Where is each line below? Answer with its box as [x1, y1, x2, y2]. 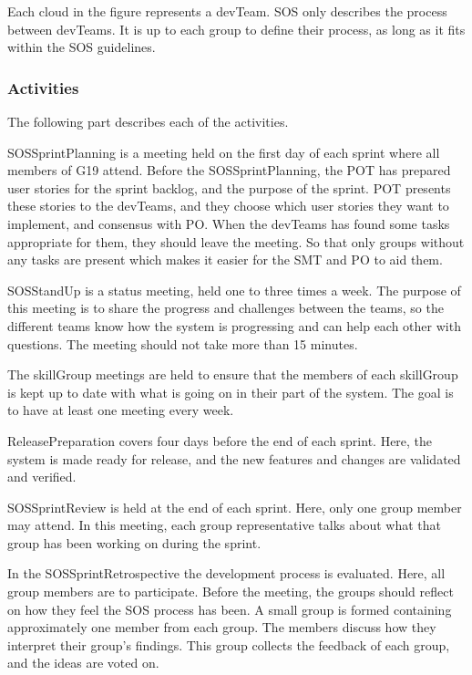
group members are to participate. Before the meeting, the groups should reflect [7, 582, 454, 601]
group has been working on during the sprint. [7, 533, 262, 552]
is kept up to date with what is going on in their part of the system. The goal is [7, 382, 454, 401]
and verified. [7, 467, 77, 486]
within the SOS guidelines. [7, 37, 156, 57]
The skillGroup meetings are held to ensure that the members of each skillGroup [7, 365, 458, 384]
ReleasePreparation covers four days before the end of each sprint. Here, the [7, 431, 433, 450]
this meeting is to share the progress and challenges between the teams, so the [7, 298, 444, 317]
